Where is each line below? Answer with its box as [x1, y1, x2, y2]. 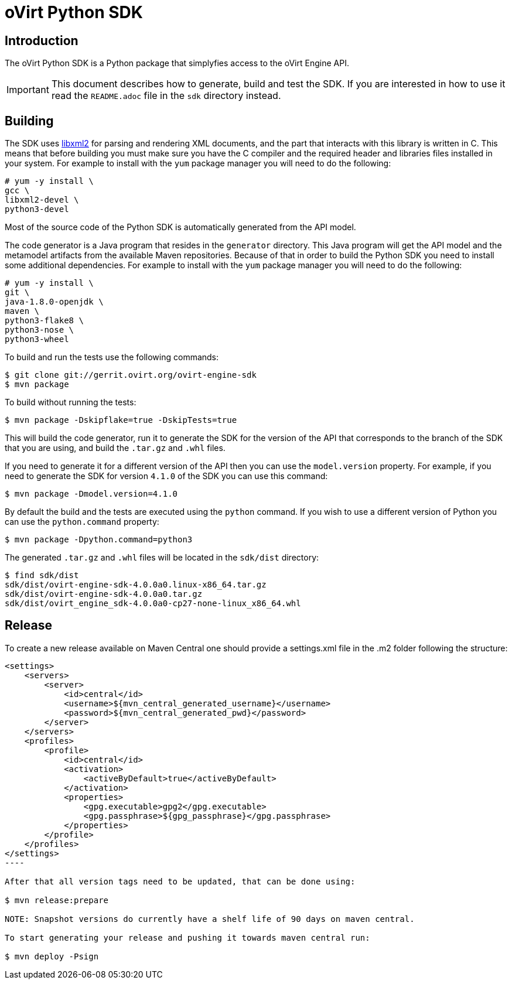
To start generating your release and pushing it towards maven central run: [5, 932, 370, 942]
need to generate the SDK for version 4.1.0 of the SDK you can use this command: [5, 471, 328, 481]
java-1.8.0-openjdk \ [5, 297, 104, 307]
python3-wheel [5, 334, 69, 344]
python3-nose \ [5, 325, 74, 335]
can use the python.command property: [5, 517, 159, 527]
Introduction [5, 33, 78, 48]
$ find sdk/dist [5, 570, 79, 580]
